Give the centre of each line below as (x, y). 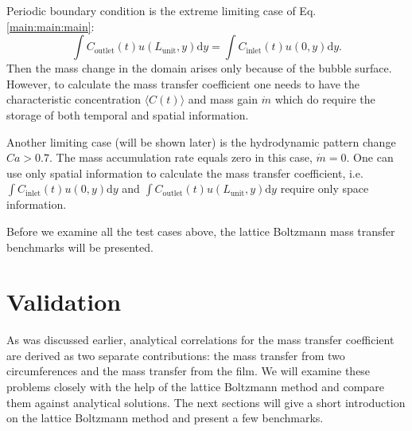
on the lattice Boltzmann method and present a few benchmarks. (165, 418)
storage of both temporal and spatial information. (128, 114)
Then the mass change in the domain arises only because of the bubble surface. (199, 68)
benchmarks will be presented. (80, 247)
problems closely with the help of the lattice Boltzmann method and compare (195, 387)
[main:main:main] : (51, 26)
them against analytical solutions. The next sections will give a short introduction (206, 402)
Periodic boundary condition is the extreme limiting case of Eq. (161, 10)
